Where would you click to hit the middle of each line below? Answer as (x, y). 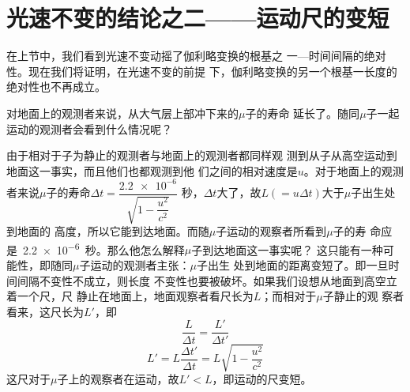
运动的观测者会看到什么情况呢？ (89, 128)
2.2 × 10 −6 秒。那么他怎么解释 (103, 248)
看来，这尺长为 (45, 311)
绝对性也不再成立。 (56, 87)
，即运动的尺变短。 (262, 379)
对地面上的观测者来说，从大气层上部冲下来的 (122, 113)
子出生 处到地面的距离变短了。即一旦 (292, 265)
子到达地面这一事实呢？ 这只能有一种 (287, 249)
